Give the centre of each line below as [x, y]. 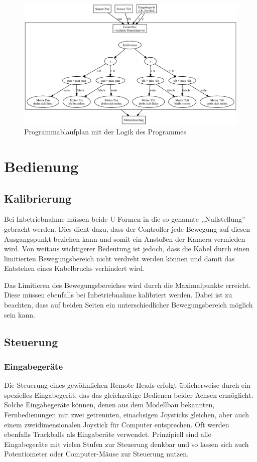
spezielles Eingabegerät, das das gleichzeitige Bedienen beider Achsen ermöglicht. [129, 395]
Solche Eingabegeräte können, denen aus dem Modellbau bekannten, [109, 405]
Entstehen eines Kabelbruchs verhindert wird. [75, 268]
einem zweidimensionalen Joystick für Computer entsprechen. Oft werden [117, 424]
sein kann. [20, 314]
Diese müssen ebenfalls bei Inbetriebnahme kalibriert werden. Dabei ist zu [118, 295]
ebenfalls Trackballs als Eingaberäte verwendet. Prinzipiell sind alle [108, 434]
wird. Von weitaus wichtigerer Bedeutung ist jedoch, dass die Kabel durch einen [127, 249]
